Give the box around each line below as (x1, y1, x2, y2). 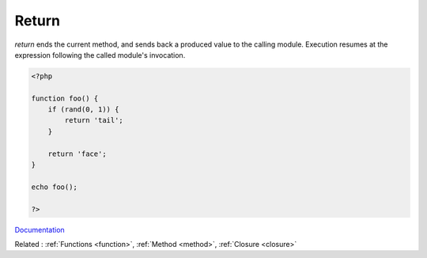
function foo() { (31, 93, 99, 103)
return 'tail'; (64, 116, 124, 125)
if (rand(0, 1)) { (47, 105, 119, 114)
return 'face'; (47, 149, 107, 158)
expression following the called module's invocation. (14, 50, 186, 59)
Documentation (14, 225, 65, 234)
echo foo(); (31, 182, 78, 192)
